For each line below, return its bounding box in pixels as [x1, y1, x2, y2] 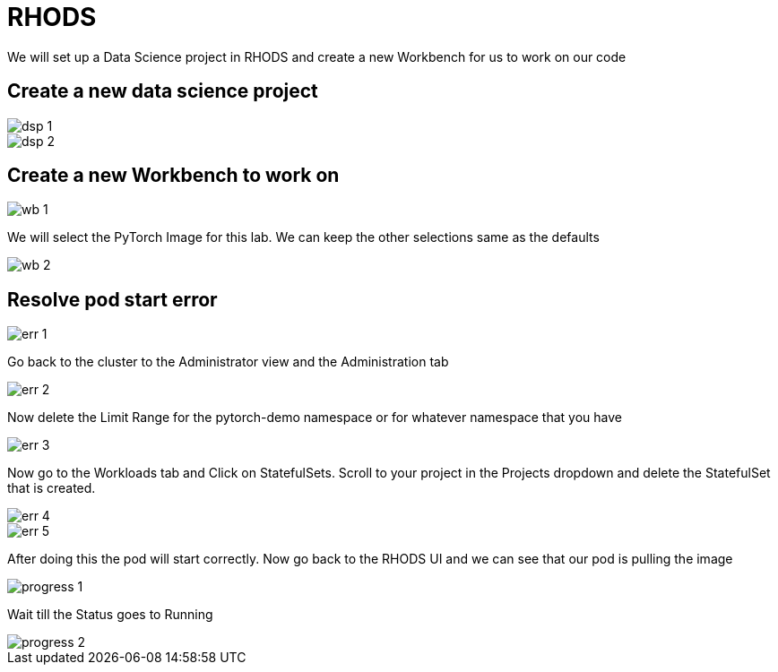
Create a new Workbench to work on [7, 164, 340, 187]
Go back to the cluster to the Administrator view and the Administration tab [7, 354, 449, 370]
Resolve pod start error [7, 288, 218, 311]
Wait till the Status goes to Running [7, 607, 213, 623]
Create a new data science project [7, 80, 318, 103]
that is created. [7, 480, 96, 496]
